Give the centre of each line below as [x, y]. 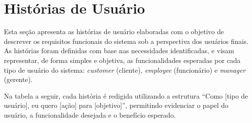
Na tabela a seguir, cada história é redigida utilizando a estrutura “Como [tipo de [126, 95]
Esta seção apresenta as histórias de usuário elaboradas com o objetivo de [114, 31]
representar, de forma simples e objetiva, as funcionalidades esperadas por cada [122, 60]
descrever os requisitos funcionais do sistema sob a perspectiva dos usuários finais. [126, 41]
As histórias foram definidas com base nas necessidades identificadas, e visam [119, 51]
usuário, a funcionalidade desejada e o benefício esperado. [90, 114]
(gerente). [18, 79]
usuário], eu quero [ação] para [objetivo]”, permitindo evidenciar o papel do [116, 105]
